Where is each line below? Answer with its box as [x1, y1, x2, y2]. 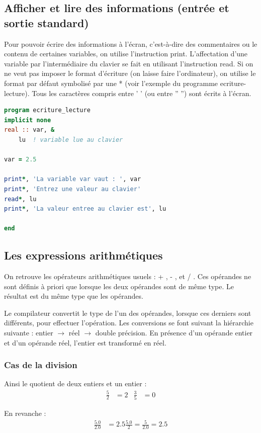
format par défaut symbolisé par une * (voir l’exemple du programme [4, 77, 218, 88]
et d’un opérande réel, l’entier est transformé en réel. [4, 337, 166, 348]
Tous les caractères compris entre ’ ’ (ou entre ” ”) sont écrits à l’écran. [32, 88, 251, 98]
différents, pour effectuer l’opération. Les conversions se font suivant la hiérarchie [4, 317, 253, 328]
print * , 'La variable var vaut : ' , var [4, 176, 141, 183]
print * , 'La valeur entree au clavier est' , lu [4, 205, 166, 213]
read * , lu [4, 195, 37, 203]
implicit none [4, 116, 51, 124]
